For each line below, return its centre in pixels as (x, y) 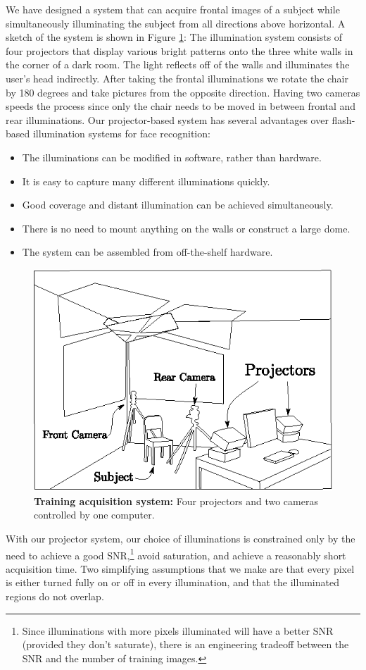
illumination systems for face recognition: (121, 134)
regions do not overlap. (55, 596)
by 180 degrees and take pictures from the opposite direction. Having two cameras (183, 92)
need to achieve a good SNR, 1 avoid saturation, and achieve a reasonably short (176, 554)
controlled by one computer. (94, 515)
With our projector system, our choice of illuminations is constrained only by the (181, 538)
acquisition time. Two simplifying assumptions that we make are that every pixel (180, 568)
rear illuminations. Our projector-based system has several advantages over (167, 119)
